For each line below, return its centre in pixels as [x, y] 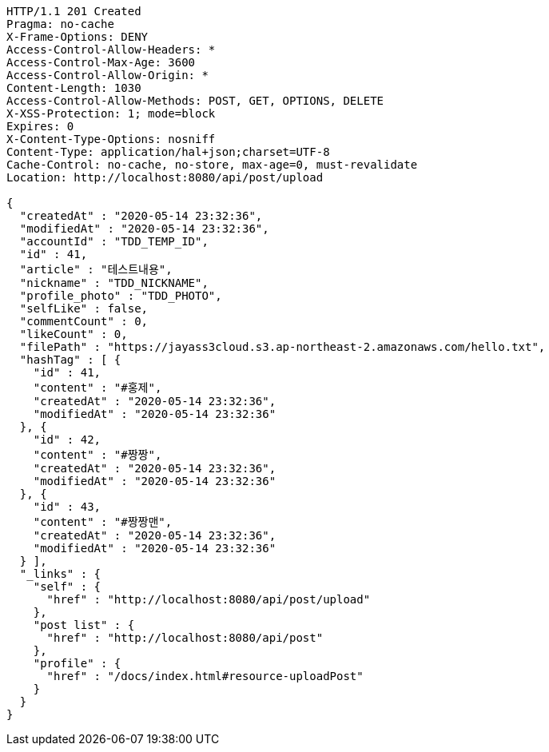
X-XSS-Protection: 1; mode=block [111, 113]
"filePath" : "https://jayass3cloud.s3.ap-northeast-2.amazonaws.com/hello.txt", [282, 347]
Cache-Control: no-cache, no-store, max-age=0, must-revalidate [212, 165]
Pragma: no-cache [60, 24]
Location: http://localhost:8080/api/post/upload [165, 177]
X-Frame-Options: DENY [78, 37]
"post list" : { [84, 625]
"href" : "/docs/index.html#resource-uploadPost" [205, 676]
